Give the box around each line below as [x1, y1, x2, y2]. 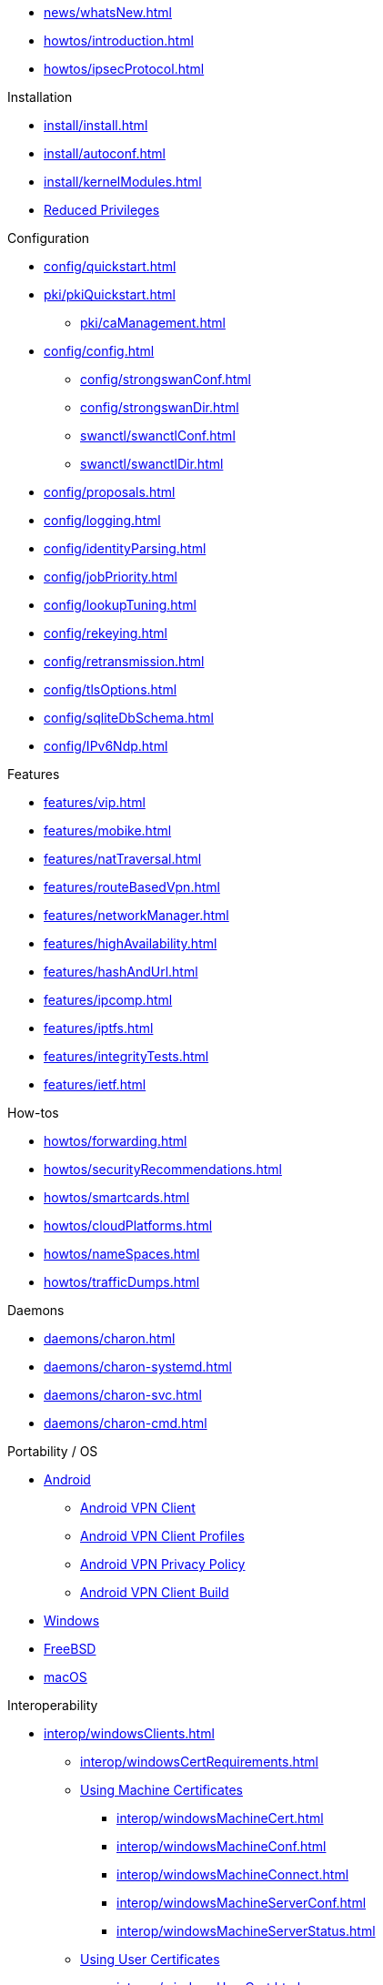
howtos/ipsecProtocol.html [44, 61, 205, 76]
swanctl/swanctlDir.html [80, 456, 224, 471]
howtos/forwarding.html [44, 1133, 187, 1149]
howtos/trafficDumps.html [44, 1274, 200, 1290]
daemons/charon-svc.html [44, 1387, 202, 1403]
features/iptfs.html [44, 1020, 154, 1036]
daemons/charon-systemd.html [44, 1359, 232, 1374]
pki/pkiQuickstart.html [44, 287, 176, 302]
